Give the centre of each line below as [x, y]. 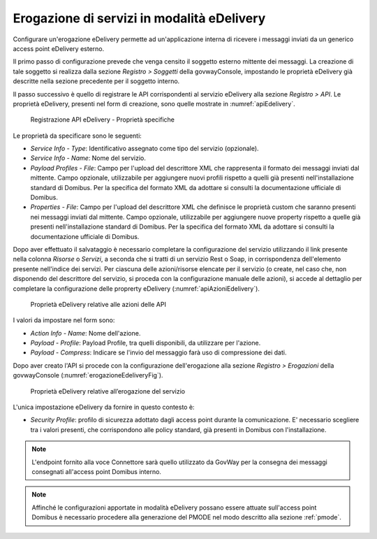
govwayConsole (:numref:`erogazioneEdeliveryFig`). [88, 375]
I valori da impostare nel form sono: [64, 320]
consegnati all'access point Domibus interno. [97, 472]
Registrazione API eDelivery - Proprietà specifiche [102, 120]
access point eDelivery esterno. [59, 48]
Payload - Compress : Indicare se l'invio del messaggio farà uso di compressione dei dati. [158, 352]
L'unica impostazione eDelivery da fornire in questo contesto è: [104, 407]
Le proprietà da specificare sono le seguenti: [77, 136]
